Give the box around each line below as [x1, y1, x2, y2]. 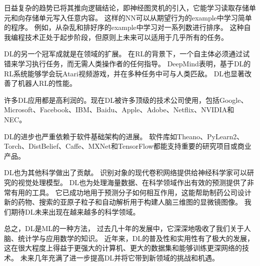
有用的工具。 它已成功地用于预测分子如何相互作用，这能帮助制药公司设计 [10, 187, 251, 197]
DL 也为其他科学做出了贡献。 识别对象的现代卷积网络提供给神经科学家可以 [4, 167, 247, 178]
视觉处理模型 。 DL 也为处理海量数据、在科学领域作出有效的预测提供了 [17, 177, 247, 187]
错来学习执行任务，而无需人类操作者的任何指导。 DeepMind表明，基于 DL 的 [4, 58, 251, 68]
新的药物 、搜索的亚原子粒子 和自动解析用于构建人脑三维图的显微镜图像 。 [4, 197, 242, 207]
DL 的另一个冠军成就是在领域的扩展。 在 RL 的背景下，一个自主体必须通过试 [4, 48, 250, 59]
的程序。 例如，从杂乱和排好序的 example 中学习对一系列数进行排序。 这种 [4, 22, 244, 32]
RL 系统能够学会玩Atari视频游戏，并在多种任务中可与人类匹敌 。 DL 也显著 [4, 68, 245, 78]
